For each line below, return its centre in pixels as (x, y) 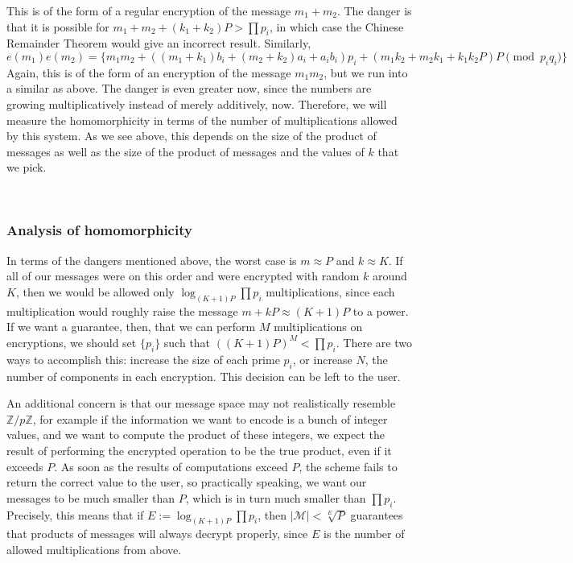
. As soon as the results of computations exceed (171, 466)
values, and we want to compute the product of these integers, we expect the (196, 435)
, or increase (322, 359)
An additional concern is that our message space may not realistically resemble (201, 403)
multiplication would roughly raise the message (122, 310)
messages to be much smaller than (91, 497)
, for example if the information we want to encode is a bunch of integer (210, 418)
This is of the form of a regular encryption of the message (149, 10)
